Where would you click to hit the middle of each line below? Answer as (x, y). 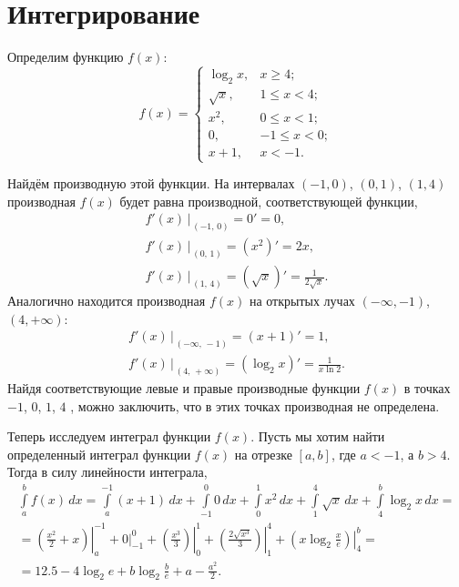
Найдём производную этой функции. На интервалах (151, 183)
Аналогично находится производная (107, 301)
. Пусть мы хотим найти (318, 436)
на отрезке (263, 454)
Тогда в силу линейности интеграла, (107, 472)
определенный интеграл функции (99, 454)
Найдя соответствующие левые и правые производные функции (184, 388)
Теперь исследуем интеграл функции (109, 436)
